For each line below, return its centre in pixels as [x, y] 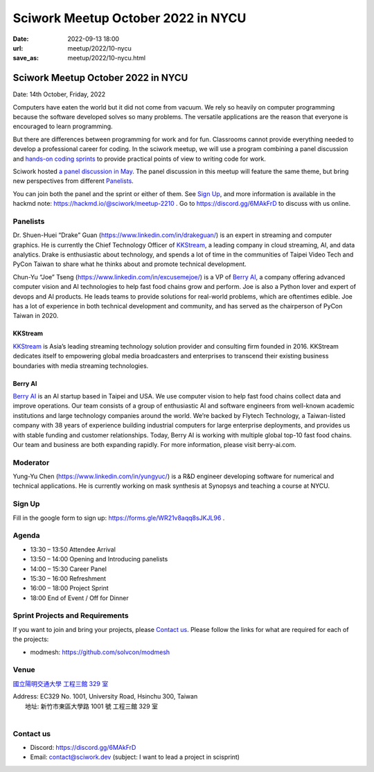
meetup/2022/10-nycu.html [107, 58]
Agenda [26, 536]
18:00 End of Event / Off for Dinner [79, 598]
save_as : [26, 58]
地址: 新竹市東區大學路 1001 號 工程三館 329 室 [92, 706]
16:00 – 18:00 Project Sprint [69, 588]
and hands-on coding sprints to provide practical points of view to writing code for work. [139, 159]
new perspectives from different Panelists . [73, 181]
